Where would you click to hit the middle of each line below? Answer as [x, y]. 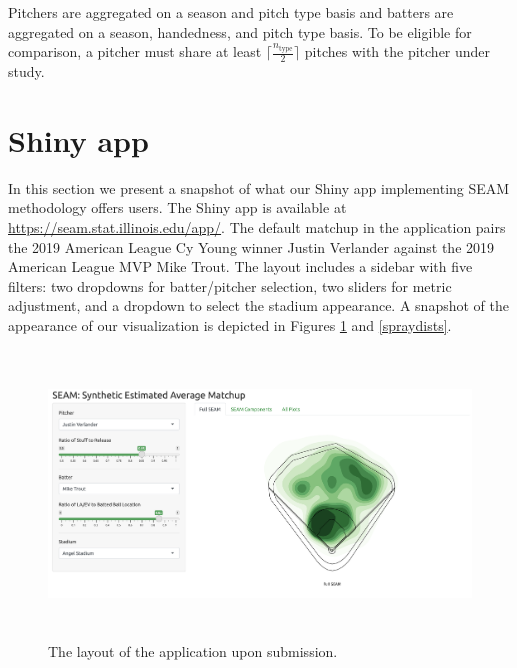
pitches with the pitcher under [397, 51]
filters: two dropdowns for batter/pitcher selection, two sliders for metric [230, 285]
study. [26, 71]
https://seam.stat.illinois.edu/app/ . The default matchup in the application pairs [257, 226]
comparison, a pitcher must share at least [135, 51]
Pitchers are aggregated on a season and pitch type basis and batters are [231, 12]
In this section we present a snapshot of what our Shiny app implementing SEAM [259, 187]
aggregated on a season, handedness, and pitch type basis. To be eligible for [240, 31]
